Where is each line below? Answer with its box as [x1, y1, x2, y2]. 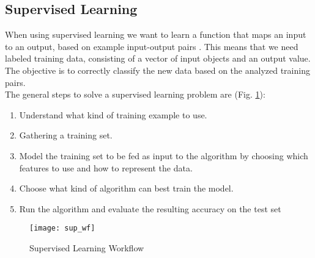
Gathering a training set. [19, 129, 113, 142]
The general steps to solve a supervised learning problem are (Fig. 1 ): [5, 88, 265, 101]
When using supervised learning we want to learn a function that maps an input [5, 28, 306, 41]
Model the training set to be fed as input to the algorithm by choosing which [19, 149, 308, 162]
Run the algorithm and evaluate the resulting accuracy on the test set [19, 202, 281, 215]
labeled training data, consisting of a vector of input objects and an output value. [5, 52, 311, 65]
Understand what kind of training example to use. [19, 108, 207, 121]
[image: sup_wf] [29, 224, 95, 233]
